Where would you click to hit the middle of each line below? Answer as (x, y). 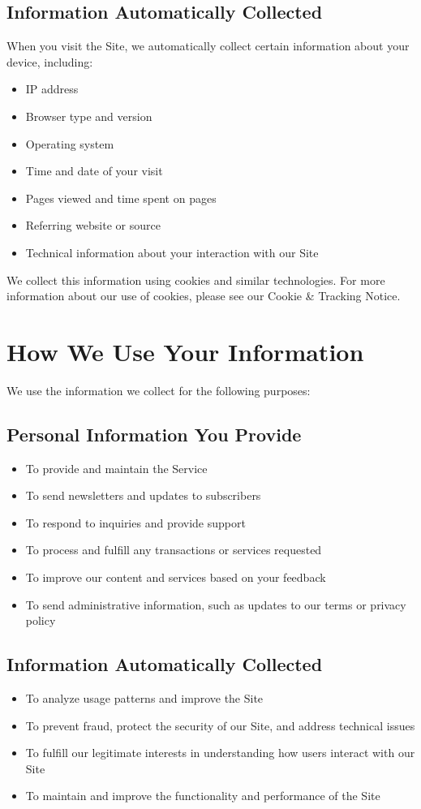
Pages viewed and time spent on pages (121, 198)
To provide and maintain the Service (116, 468)
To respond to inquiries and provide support (135, 522)
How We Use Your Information (185, 351)
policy (41, 620)
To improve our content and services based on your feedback (176, 577)
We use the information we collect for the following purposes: (159, 390)
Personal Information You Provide (154, 434)
